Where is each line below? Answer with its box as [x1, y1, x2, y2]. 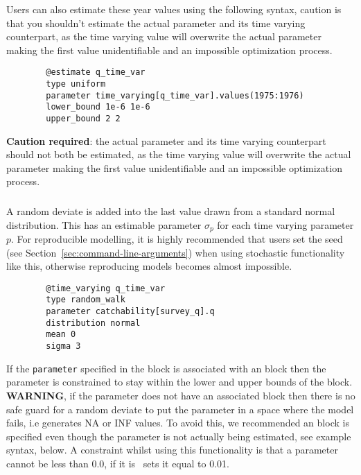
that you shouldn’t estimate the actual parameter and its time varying [6, 15, 306, 30]
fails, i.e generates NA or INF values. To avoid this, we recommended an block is [6, 415, 349, 430]
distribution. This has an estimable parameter [6, 217, 202, 232]
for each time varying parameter [217, 217, 354, 232]
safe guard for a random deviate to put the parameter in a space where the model [6, 401, 354, 416]
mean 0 [46, 329, 76, 340]
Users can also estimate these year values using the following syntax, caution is [6, 2, 342, 16]
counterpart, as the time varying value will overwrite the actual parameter [6, 29, 322, 44]
